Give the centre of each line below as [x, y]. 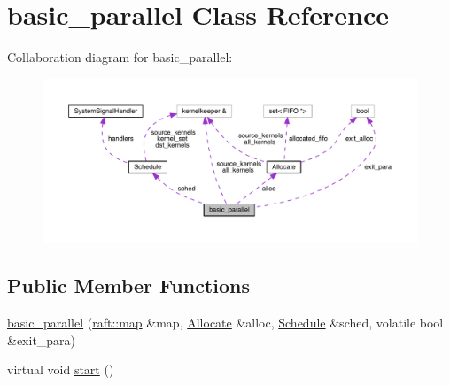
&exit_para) [42, 339]
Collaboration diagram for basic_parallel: [120, 57]
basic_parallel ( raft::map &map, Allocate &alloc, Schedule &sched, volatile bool [225, 323]
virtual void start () [61, 370]
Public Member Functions [128, 285]
